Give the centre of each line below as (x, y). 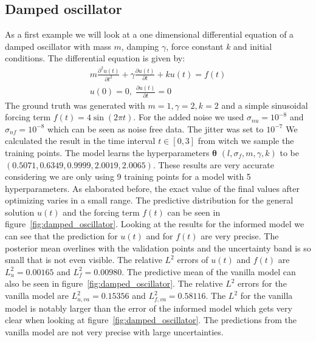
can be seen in (194, 212)
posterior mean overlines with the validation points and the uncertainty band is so (158, 248)
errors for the (262, 283)
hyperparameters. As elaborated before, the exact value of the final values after (153, 188)
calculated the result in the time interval (80, 141)
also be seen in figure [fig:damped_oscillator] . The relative (114, 283)
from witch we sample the (246, 141)
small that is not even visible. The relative (84, 260)
